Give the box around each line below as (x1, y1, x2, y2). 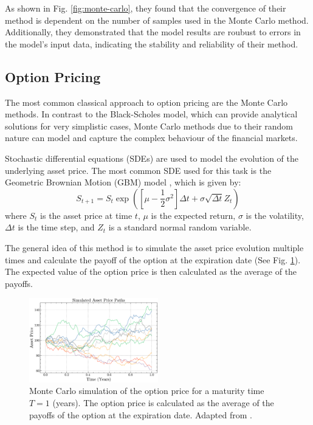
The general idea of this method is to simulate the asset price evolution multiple (5, 241, 304, 254)
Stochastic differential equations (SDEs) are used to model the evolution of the (5, 151, 298, 164)
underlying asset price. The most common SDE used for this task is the (5, 164, 272, 176)
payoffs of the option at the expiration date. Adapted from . (29, 408, 252, 421)
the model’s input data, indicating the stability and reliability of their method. (5, 37, 298, 50)
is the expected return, (151, 209, 236, 221)
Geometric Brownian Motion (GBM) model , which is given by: (5, 176, 241, 188)
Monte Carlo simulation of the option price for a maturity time (29, 384, 264, 397)
